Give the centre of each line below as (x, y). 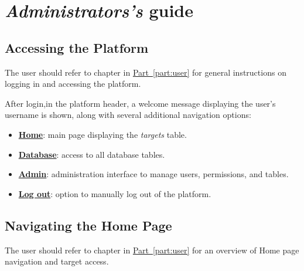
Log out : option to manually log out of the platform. (115, 193)
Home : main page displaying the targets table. (103, 134)
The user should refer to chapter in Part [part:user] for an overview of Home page (152, 250)
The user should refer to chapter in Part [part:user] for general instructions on (146, 72)
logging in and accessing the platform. (73, 84)
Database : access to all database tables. (92, 154)
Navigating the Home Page (88, 225)
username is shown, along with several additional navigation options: (128, 115)
